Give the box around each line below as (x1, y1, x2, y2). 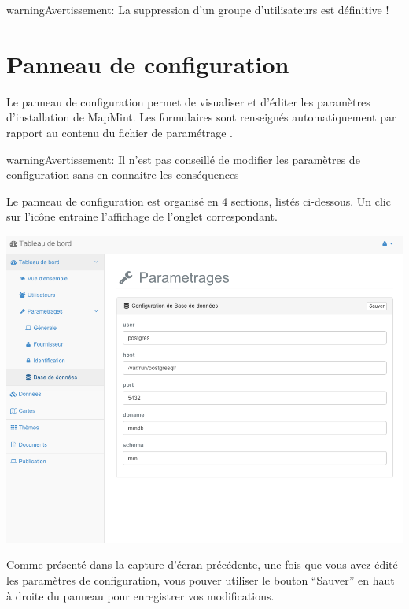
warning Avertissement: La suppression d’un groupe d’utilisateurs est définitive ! (6, 2, 389, 17)
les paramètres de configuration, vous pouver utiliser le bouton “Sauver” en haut (6, 572, 395, 589)
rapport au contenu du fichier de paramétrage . (6, 124, 233, 140)
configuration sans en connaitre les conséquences (6, 166, 239, 183)
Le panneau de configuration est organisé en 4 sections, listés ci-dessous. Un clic (6, 192, 391, 209)
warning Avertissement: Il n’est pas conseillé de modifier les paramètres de (6, 150, 360, 167)
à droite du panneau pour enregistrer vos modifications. (6, 587, 275, 603)
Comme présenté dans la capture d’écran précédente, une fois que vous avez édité (6, 556, 398, 573)
